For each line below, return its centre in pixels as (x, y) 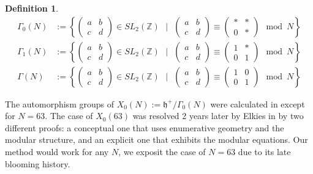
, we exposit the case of (162, 152)
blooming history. (38, 163)
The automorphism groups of (59, 103)
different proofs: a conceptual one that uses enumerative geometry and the (145, 127)
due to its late (264, 152)
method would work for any (57, 152)
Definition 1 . (32, 8)
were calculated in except (258, 103)
